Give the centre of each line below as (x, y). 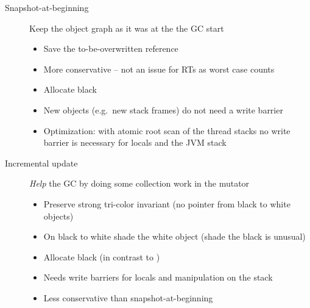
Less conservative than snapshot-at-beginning (128, 297)
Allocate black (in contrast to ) (102, 256)
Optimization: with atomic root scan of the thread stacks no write (167, 130)
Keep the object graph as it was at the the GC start (127, 28)
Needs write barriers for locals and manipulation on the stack (158, 277)
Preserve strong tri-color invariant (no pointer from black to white (167, 203)
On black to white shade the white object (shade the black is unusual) (174, 236)
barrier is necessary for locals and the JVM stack (135, 142)
